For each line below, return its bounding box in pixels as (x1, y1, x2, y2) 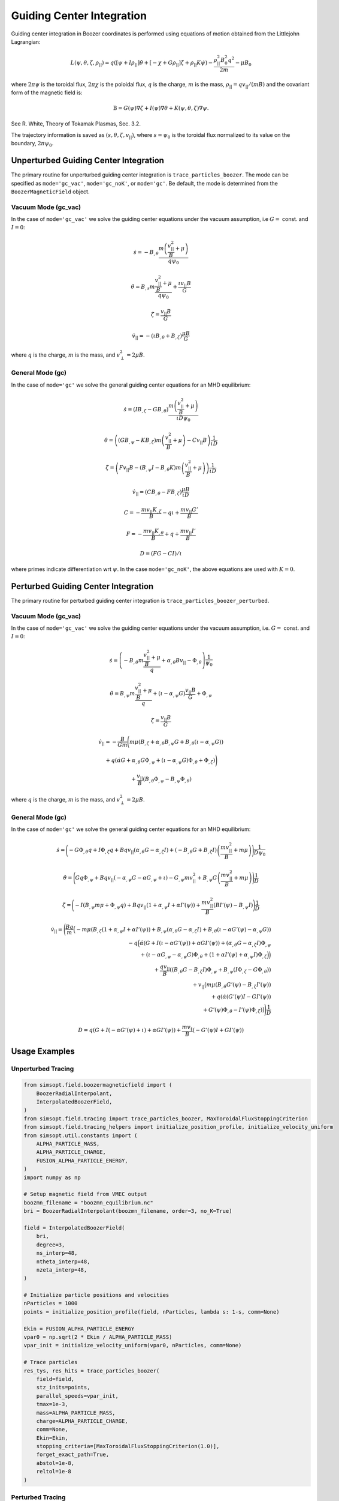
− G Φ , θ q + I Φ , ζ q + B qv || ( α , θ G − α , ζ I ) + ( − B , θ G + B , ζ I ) (69, 847, 217, 855)
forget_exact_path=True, (36, 1451, 110, 1458)
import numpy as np (23, 1174, 81, 1181)
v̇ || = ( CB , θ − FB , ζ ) (132, 488, 182, 497)
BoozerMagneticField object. (11, 188, 90, 195)
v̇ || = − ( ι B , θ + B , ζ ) (132, 332, 183, 340)
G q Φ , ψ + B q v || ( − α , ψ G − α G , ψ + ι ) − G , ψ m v (75, 874, 193, 883)
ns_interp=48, (36, 1249, 78, 1257)
